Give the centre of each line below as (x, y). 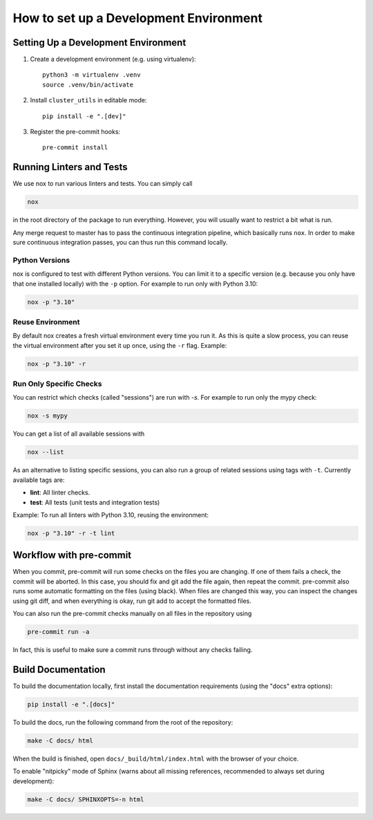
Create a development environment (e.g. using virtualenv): (113, 59)
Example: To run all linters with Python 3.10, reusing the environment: (111, 514)
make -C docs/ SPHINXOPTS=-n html (86, 799)
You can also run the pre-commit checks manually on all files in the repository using (132, 613)
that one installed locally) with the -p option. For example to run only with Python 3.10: (135, 283)
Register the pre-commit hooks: (75, 132)
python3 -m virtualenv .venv (92, 75)
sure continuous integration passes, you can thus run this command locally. (120, 243)
